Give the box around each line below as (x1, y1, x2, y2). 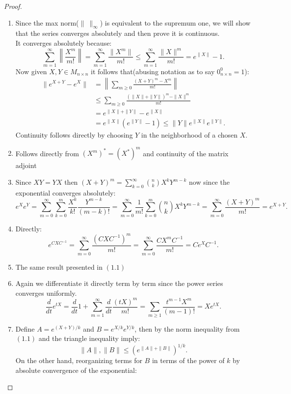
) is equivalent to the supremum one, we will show (100, 17, 251, 28)
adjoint (15, 160, 37, 170)
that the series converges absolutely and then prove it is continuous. (15, 28, 220, 38)
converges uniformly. (15, 287, 77, 298)
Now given (15, 66, 47, 76)
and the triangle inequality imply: (38, 333, 140, 343)
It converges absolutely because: (15, 37, 112, 48)
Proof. (4, 1, 22, 11)
